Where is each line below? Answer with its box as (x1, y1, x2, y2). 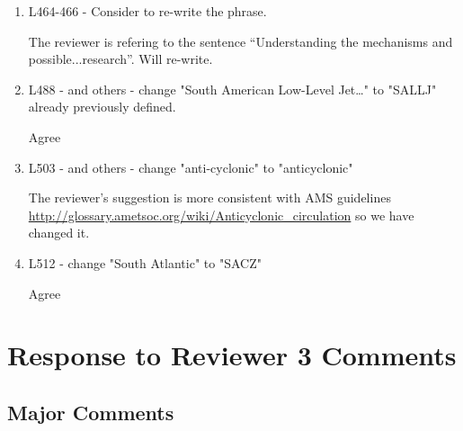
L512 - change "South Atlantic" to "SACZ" (28, 253, 262, 272)
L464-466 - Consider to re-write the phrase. (28, 2, 267, 20)
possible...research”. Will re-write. (28, 49, 213, 68)
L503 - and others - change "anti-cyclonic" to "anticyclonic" (28, 157, 353, 176)
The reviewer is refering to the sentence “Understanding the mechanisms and (28, 31, 453, 50)
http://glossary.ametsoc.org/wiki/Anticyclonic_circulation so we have (28, 205, 414, 224)
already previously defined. (28, 97, 176, 116)
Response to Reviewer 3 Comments (7, 337, 457, 373)
